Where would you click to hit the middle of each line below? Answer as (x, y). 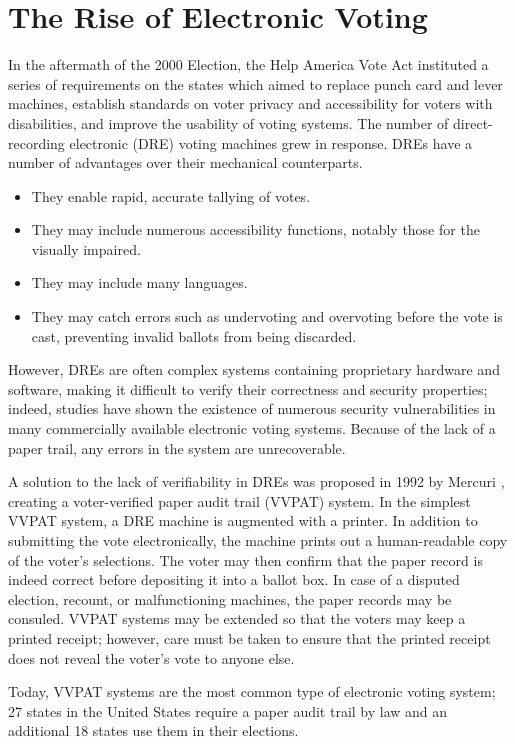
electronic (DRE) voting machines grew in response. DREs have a (271, 142)
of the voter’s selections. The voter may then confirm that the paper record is (245, 559)
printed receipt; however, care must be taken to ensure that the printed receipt (249, 637)
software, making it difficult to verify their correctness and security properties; (248, 388)
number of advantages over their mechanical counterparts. (185, 162)
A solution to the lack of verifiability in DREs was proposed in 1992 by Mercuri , (256, 481)
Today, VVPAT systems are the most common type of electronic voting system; (252, 691)
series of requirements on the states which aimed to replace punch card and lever (255, 83)
